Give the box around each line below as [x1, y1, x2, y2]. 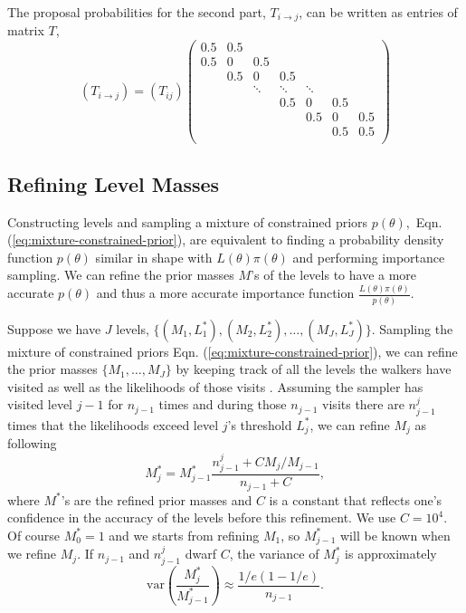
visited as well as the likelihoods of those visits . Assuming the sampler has [7, 377, 423, 396]
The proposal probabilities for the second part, [7, 3, 266, 21]
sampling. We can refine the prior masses [7, 265, 234, 284]
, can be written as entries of [299, 3, 458, 21]
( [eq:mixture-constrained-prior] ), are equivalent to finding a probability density [7, 230, 444, 249]
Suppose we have [7, 319, 101, 338]
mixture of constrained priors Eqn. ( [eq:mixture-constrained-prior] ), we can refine [7, 341, 458, 360]
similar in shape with [95, 247, 213, 266]
